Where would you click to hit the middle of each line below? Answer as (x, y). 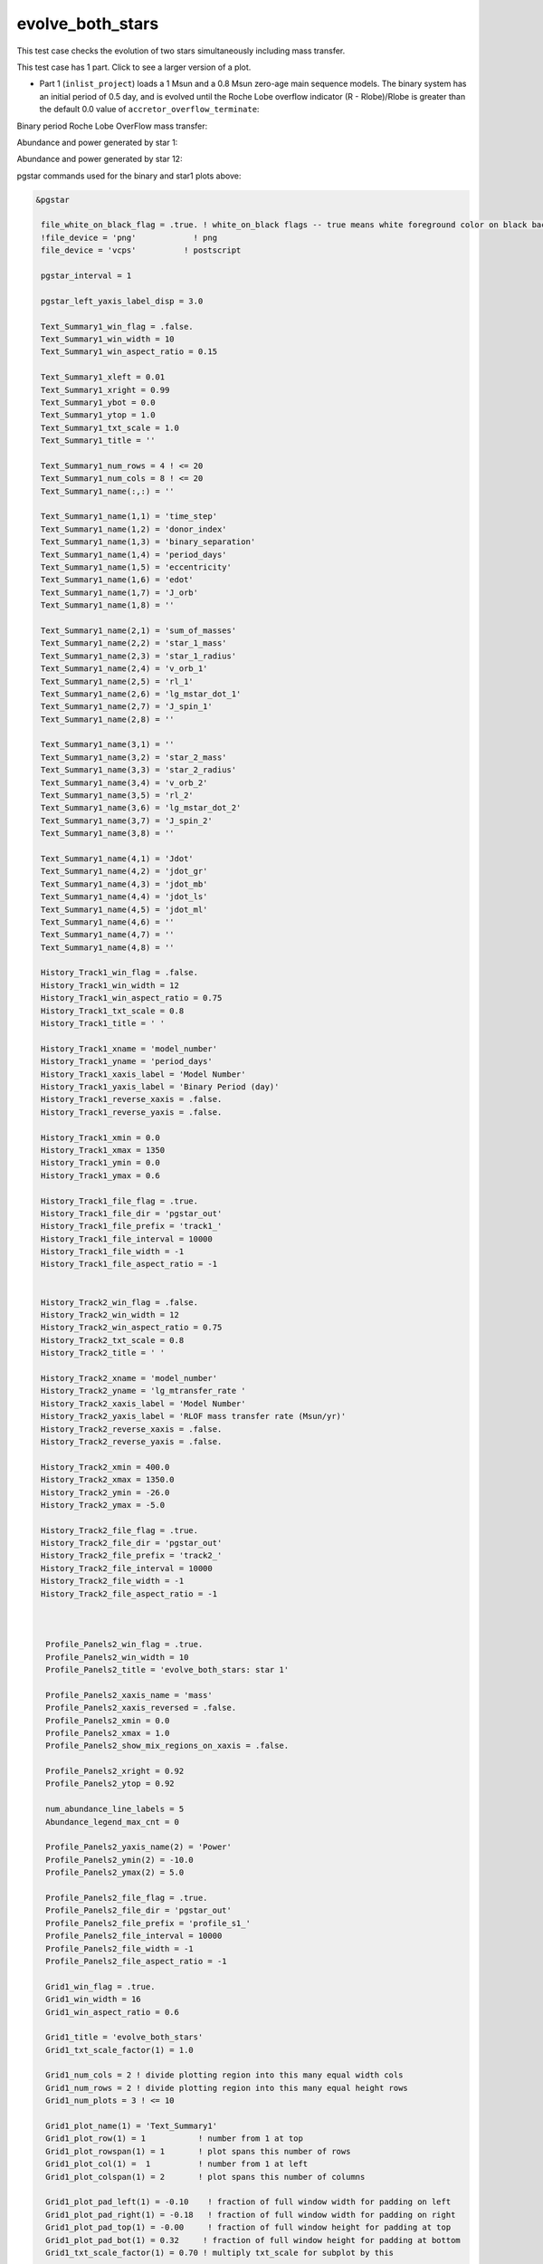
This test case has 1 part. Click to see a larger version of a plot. (134, 67)
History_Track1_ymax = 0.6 (100, 1175)
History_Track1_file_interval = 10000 (127, 1239)
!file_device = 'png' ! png (129, 237)
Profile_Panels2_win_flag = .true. (124, 1645)
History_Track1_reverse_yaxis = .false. (132, 1112)
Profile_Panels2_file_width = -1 (119, 1948)
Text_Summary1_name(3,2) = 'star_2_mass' (134, 757)
